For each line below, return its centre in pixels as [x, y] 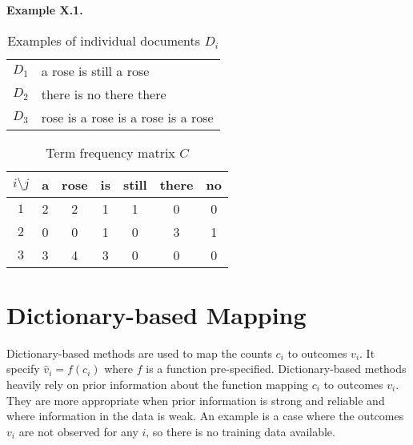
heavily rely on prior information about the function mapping [158, 384]
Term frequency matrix [110, 152]
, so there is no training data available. [241, 431]
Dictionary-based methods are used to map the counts [139, 353]
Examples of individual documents [104, 40]
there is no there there [104, 94]
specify [23, 369]
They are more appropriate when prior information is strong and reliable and [196, 400]
